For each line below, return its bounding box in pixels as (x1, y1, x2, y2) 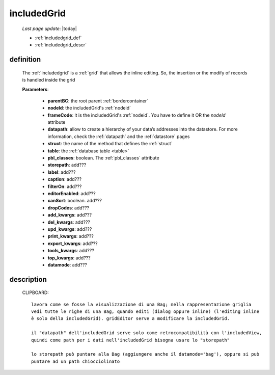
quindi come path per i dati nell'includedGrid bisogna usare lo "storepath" (31, 337, 230, 343)
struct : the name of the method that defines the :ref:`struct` (47, 141, 173, 147)
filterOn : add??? (47, 183, 82, 190)
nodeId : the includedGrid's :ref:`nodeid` (47, 105, 131, 111)
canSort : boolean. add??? (47, 198, 102, 204)
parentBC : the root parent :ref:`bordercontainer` (47, 97, 149, 104)
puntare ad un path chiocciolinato (31, 358, 120, 364)
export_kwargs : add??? (47, 240, 98, 247)
